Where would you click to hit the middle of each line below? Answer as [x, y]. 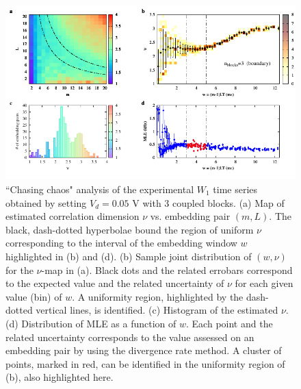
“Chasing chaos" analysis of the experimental [100, 189]
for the [19, 269]
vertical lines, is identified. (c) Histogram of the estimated [157, 310]
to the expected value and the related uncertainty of [115, 283]
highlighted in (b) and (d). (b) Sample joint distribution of [129, 256]
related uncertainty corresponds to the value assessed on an [130, 337]
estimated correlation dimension [73, 216]
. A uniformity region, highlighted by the [158, 296]
